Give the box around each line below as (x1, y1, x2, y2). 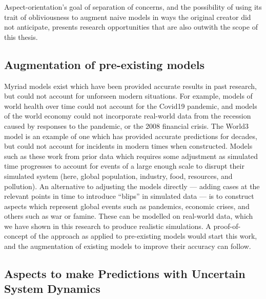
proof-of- (213, 220, 241, 231)
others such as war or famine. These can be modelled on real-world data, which (4, 211, 253, 221)
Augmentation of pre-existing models (4, 56, 204, 72)
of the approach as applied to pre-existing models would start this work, (30, 231, 257, 241)
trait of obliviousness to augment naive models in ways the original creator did (4, 11, 251, 22)
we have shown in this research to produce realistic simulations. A (4, 220, 211, 231)
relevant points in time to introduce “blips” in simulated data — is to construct (4, 191, 254, 201)
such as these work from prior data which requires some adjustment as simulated (4, 150, 258, 161)
